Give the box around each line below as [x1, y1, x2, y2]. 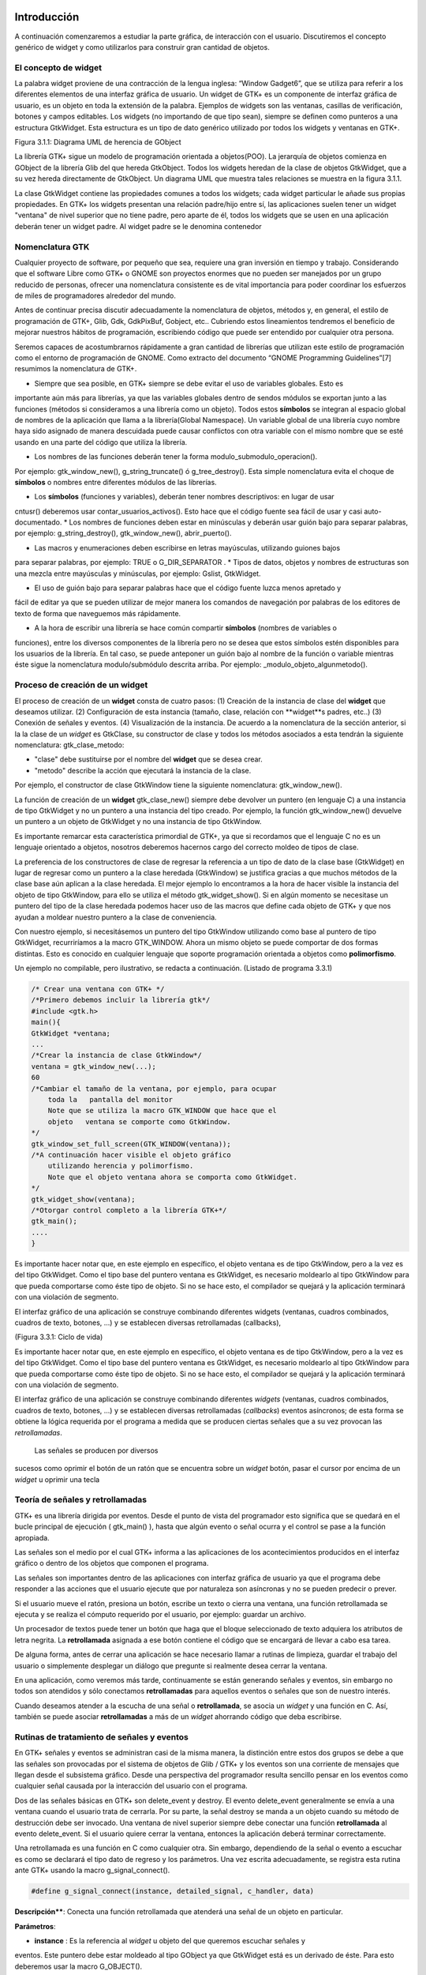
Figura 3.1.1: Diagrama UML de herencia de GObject [14, 137, 181, 146]
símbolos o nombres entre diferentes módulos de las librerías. [14, 477, 217, 487]
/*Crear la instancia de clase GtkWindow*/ [31, 1051, 203, 1060]
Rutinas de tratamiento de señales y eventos [14, 1731, 189, 1742]
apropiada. [14, 1533, 50, 1542]
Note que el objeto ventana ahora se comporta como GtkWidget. [47, 1172, 298, 1181]
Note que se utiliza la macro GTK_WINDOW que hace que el [47, 1106, 277, 1115]
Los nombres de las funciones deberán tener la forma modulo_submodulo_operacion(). [34, 452, 318, 461]
